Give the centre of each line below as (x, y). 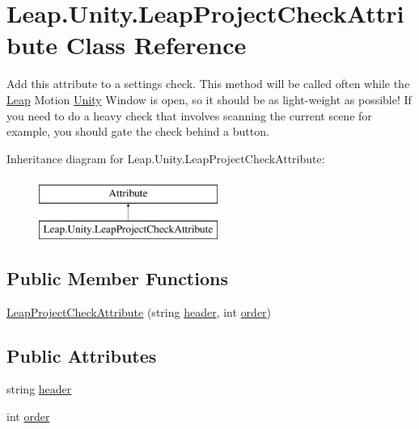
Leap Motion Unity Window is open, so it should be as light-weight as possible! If (209, 99)
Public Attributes (82, 355)
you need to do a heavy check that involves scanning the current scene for (189, 115)
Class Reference (156, 45)
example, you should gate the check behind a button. (138, 131)
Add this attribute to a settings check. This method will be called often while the (208, 84)
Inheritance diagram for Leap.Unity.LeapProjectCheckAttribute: (166, 158)
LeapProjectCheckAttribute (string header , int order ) (139, 311)
